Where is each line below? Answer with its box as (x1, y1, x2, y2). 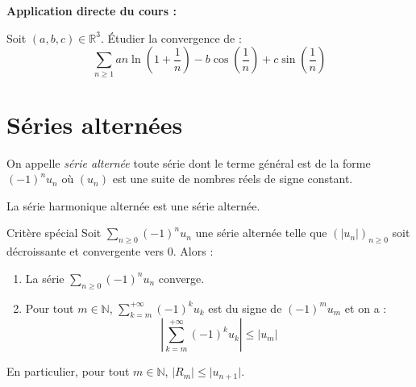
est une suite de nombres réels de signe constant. (112, 170, 353, 187)
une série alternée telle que (195, 224, 327, 241)
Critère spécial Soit (6, 224, 102, 241)
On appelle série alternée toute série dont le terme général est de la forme (6, 154, 371, 171)
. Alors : (173, 243, 214, 260)
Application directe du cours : (6, 2, 177, 19)
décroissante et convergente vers (6, 243, 164, 260)
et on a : (344, 299, 387, 316)
